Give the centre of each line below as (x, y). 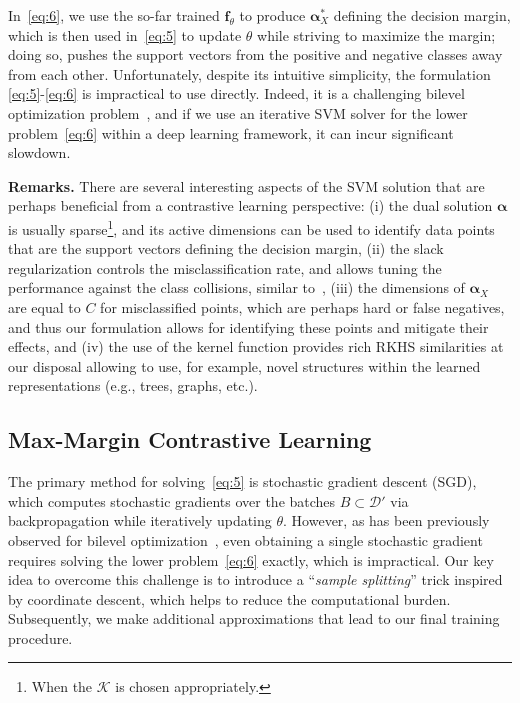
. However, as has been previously (386, 520)
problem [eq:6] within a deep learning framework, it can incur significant (231, 132)
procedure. (40, 637)
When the (62, 686)
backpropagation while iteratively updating (140, 520)
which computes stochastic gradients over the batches (172, 500)
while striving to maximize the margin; (376, 34)
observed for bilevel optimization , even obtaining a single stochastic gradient (245, 539)
